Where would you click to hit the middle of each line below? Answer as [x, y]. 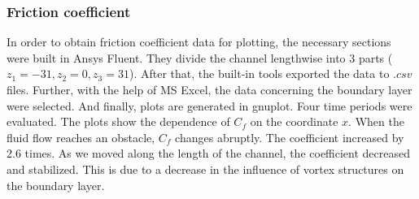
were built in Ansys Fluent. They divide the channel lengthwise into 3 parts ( [200, 57]
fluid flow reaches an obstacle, [81, 137]
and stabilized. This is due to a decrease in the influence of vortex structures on [205, 169]
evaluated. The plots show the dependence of [118, 121]
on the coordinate [294, 121]
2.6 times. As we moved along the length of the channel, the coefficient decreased [209, 153]
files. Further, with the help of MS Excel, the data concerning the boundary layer [209, 89]
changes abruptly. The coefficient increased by [290, 137]
